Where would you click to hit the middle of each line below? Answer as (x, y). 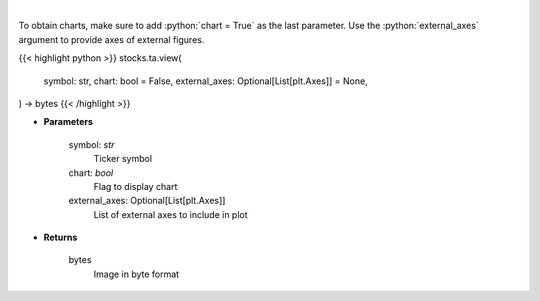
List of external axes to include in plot (171, 214)
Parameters (68, 122)
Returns (60, 237)
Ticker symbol (123, 159)
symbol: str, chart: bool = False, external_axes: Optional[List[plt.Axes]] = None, (206, 81)
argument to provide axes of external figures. (111, 39)
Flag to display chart (135, 186)
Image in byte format (136, 274)
